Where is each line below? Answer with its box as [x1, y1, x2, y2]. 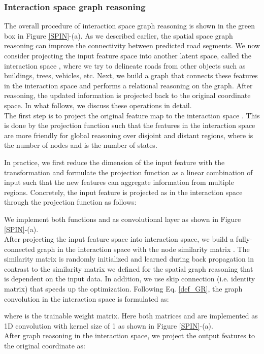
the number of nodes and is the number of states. [4, 140, 157, 150]
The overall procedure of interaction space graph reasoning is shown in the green [4, 20, 255, 31]
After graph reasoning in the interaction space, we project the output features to [4, 330, 255, 341]
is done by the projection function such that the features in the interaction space [4, 120, 255, 131]
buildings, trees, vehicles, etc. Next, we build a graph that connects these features [4, 70, 258, 81]
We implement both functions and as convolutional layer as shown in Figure [4, 213, 241, 224]
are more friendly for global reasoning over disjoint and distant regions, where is [4, 130, 253, 140]
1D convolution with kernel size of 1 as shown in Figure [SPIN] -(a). [4, 320, 213, 331]
